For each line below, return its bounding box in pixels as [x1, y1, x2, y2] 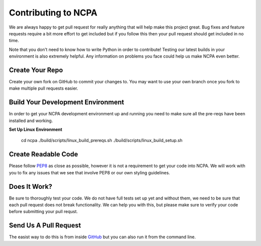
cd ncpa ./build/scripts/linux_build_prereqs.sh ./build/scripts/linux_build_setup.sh [21, 138, 183, 143]
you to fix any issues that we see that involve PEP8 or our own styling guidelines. [9, 169, 170, 175]
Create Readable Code [9, 150, 78, 158]
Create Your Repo [9, 66, 63, 74]
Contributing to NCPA [9, 7, 98, 18]
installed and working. [9, 118, 53, 123]
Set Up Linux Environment [9, 126, 62, 133]
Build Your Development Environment [9, 98, 124, 107]
